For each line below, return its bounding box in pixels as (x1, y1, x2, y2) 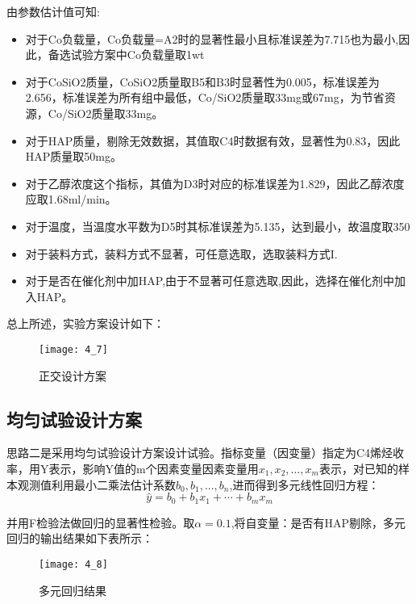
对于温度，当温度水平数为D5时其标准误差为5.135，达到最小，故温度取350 (25, 217, 410, 234)
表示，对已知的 (318, 459, 398, 476)
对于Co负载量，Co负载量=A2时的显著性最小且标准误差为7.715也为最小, (25, 30, 399, 47)
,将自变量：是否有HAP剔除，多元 (231, 514, 406, 531)
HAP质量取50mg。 (25, 148, 122, 165)
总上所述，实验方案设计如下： (6, 315, 164, 332)
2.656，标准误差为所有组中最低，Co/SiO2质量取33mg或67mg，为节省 (25, 89, 385, 106)
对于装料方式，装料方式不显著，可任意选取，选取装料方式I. (25, 245, 338, 262)
